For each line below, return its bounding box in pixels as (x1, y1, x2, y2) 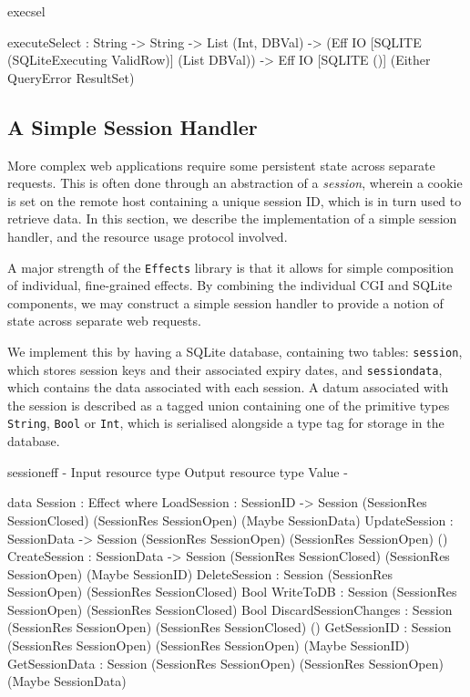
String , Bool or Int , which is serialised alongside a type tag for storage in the (7, 413, 444, 432)
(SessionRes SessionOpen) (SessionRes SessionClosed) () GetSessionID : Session (7, 618, 452, 637)
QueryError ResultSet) (7, 68, 135, 87)
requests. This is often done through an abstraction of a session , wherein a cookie (7, 173, 463, 192)
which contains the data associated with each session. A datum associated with (7, 378, 449, 397)
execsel (7, 2, 46, 20)
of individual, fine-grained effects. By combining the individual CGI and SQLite (7, 276, 453, 295)
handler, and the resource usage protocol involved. (7, 226, 288, 245)
